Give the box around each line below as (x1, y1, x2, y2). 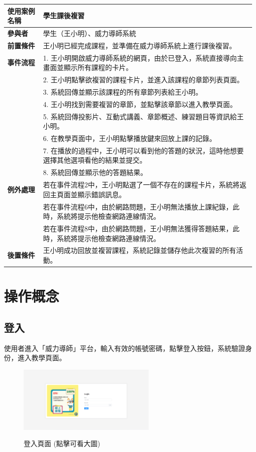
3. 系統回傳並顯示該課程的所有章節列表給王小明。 (43, 86, 203, 97)
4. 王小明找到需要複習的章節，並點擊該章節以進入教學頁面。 (43, 99, 237, 109)
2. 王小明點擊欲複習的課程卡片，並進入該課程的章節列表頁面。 (43, 74, 244, 85)
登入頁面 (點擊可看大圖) (24, 438, 100, 449)
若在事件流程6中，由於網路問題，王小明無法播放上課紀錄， (43, 201, 233, 211)
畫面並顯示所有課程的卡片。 (43, 62, 133, 72)
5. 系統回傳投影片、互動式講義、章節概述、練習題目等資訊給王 (43, 111, 244, 121)
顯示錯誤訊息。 (77, 189, 126, 199)
